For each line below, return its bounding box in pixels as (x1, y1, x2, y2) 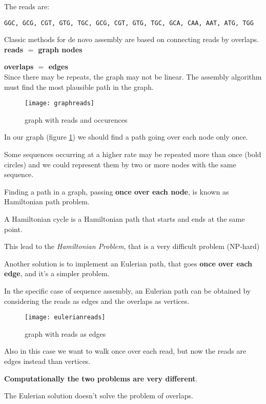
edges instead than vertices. (4, 356, 91, 367)
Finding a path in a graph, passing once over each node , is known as (4, 186, 229, 197)
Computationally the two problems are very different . (4, 373, 198, 383)
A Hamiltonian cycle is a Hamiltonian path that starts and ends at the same (4, 214, 245, 224)
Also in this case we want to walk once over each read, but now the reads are (4, 345, 247, 356)
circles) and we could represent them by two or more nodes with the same (4, 159, 236, 169)
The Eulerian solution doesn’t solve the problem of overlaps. (4, 390, 193, 401)
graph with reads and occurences (25, 114, 128, 125)
